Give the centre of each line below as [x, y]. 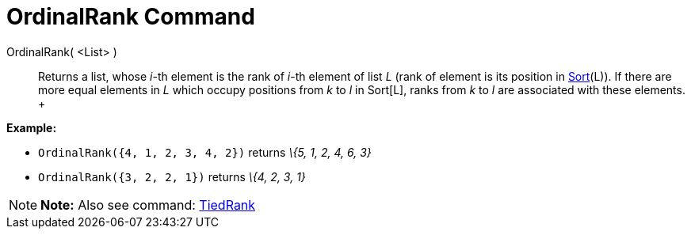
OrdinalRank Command [131, 17]
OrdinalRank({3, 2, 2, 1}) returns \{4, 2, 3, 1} [172, 176]
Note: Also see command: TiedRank [148, 205]
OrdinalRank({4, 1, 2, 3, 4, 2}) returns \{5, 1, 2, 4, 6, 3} [205, 152]
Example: [32, 127]
